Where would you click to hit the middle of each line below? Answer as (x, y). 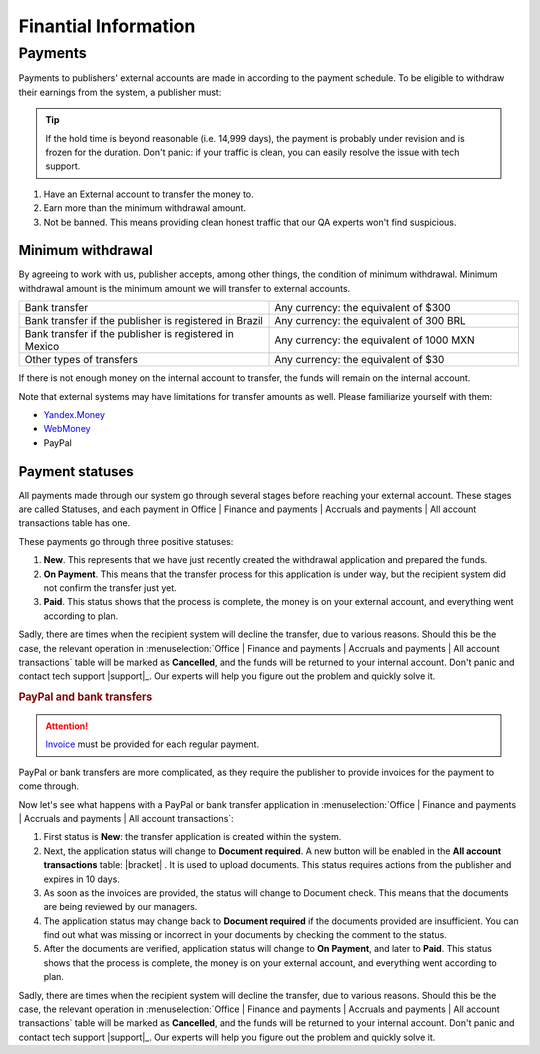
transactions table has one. (74, 523)
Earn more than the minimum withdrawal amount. (145, 208)
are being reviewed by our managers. (120, 907)
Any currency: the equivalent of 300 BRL (370, 321)
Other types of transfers (81, 360)
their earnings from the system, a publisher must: (120, 92)
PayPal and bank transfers (85, 697)
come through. (49, 786)
